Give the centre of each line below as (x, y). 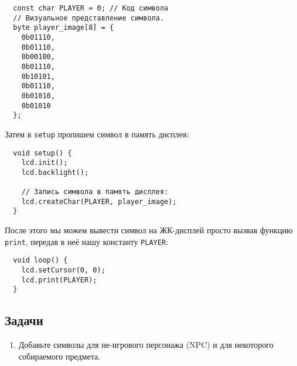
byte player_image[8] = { (64, 28)
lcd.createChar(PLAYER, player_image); (99, 201)
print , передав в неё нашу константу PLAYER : (86, 241)
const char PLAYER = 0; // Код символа (91, 8)
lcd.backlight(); (55, 172)
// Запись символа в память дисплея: (95, 192)
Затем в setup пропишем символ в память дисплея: (97, 134)
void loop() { (40, 260)
